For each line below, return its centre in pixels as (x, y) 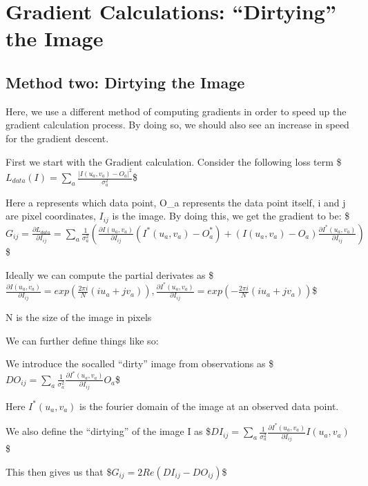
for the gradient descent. (57, 138)
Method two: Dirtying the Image (125, 82)
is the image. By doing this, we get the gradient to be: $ (231, 216)
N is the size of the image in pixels (79, 317)
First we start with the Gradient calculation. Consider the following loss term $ (174, 161)
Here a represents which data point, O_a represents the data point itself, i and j (176, 202)
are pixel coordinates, (51, 216)
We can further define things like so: (82, 340)
